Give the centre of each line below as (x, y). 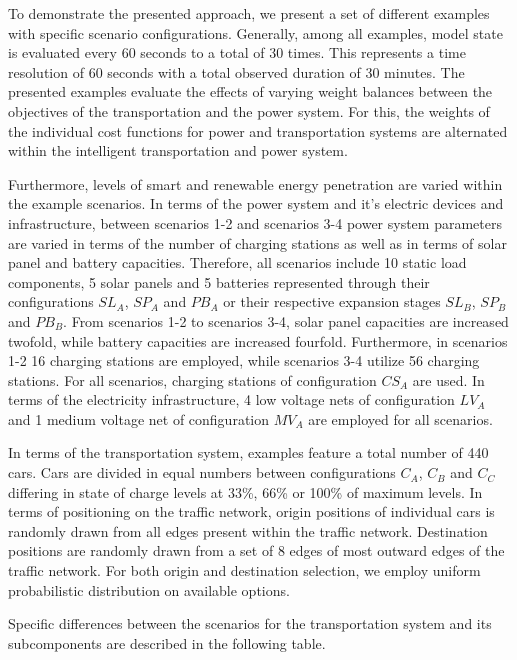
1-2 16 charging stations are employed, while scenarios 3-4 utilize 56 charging (244, 360)
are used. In (448, 379)
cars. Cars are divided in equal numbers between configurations (202, 472)
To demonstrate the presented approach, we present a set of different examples (249, 13)
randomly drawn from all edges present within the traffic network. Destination (248, 530)
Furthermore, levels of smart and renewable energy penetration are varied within (255, 183)
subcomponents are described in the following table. (167, 642)
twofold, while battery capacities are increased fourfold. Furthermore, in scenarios (258, 340)
